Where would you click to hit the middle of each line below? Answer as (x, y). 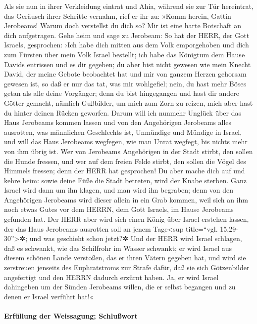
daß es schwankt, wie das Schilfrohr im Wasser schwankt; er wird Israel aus (118, 248)
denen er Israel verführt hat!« (49, 296)
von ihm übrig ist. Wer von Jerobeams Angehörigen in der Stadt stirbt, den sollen (128, 151)
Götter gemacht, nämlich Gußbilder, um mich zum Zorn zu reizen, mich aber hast (128, 102)
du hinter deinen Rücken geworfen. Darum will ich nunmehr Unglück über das (123, 112)
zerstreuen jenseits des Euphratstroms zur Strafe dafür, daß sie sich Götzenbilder (127, 267)
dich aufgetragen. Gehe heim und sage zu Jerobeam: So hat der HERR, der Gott (127, 35)
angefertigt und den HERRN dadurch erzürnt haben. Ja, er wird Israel (111, 277)
